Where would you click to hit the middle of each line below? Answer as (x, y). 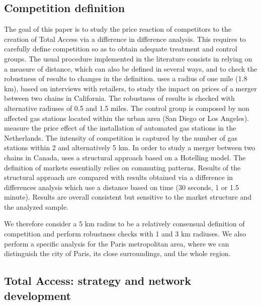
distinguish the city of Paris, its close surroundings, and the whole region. (117, 253)
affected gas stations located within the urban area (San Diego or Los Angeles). (126, 118)
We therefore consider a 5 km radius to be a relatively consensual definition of (124, 224)
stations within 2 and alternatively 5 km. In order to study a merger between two (130, 147)
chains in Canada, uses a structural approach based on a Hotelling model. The (125, 157)
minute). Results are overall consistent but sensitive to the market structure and (128, 197)
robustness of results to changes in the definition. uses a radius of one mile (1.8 (126, 78)
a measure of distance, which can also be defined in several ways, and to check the (131, 68)
